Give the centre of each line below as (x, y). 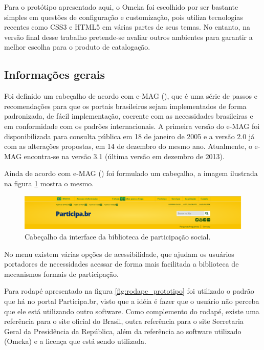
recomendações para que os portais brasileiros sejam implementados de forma (125, 106)
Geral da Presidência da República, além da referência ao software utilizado (123, 331)
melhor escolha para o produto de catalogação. (77, 47)
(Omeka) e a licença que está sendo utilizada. (75, 341)
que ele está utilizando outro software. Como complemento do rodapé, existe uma (132, 311)
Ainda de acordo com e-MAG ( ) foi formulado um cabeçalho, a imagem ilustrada (131, 173)
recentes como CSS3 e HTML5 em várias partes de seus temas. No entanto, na (127, 27)
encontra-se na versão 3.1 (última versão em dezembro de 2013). (124, 156)
